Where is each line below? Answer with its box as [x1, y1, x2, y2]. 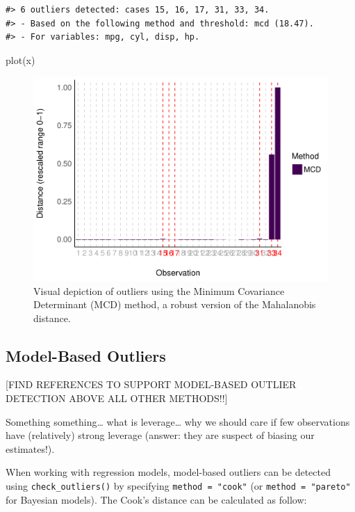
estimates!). [6, 441, 55, 456]
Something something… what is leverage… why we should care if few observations [6, 414, 350, 429]
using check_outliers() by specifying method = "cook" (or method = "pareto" [6, 479, 351, 493]
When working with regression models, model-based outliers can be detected [6, 465, 331, 479]
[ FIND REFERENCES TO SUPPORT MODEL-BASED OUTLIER [6, 377, 297, 392]
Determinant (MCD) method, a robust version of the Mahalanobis [33, 297, 316, 312]
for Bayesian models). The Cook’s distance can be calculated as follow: [6, 492, 307, 506]
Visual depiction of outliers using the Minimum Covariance [33, 283, 285, 298]
